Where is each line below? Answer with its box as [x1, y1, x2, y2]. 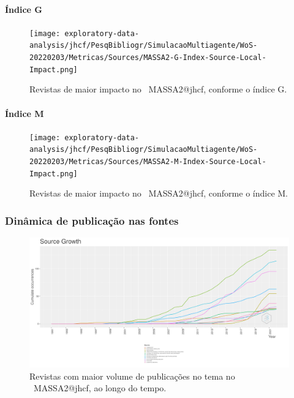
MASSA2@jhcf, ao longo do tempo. [33, 381, 167, 394]
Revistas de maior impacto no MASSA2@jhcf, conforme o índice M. [29, 187, 288, 200]
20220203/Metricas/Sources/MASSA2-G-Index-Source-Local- [29, 53, 266, 62]
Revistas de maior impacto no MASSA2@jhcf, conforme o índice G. [29, 83, 287, 96]
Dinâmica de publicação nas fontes [5, 212, 179, 228]
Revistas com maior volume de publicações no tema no [29, 369, 235, 382]
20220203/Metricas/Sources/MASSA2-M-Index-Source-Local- [29, 157, 266, 167]
